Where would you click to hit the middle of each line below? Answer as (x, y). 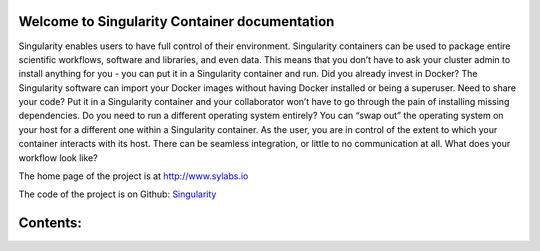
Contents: (50, 223)
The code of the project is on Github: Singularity (117, 194)
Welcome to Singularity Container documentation (176, 21)
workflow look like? (58, 157)
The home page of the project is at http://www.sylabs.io (133, 176)
